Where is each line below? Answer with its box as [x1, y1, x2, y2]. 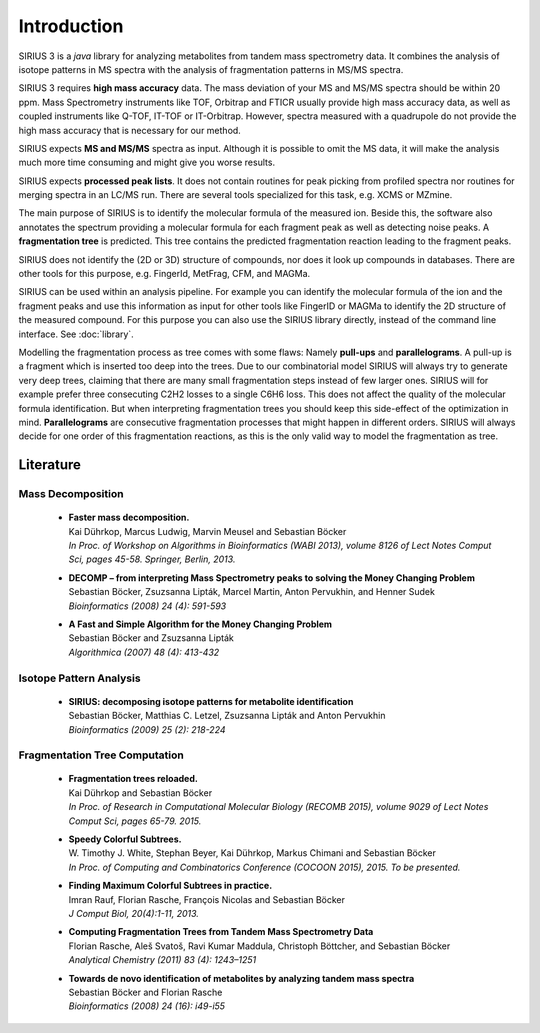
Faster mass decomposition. [68, 511, 190, 524]
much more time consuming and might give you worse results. [18, 156, 275, 169]
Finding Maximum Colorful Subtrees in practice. [68, 880, 273, 892]
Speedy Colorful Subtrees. [68, 833, 182, 845]
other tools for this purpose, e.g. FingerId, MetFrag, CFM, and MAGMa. [18, 268, 311, 280]
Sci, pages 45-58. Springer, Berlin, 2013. [68, 553, 236, 565]
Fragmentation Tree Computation [18, 748, 184, 762]
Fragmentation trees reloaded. [68, 773, 199, 785]
